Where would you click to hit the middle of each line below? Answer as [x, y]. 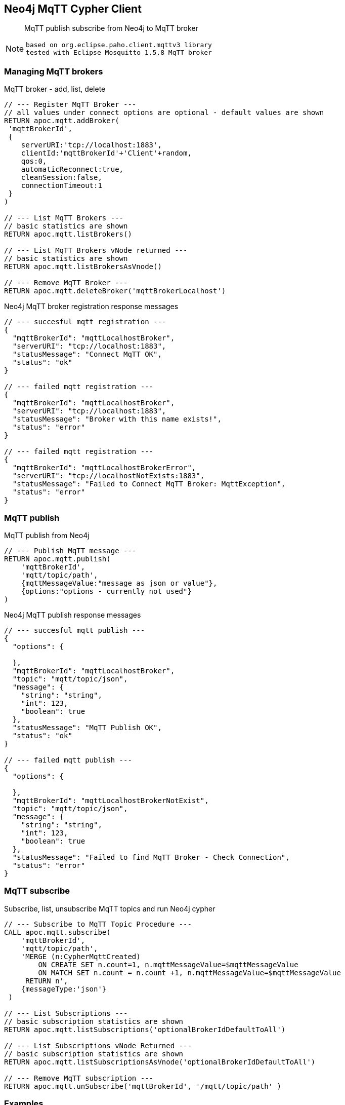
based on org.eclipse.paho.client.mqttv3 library [119, 45]
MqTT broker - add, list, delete [55, 89]
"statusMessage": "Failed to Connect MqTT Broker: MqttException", [149, 484]
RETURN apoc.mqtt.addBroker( [62, 121]
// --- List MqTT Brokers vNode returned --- [96, 251]
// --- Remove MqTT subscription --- [79, 1078]
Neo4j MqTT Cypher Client [73, 9]
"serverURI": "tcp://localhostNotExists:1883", [109, 476]
